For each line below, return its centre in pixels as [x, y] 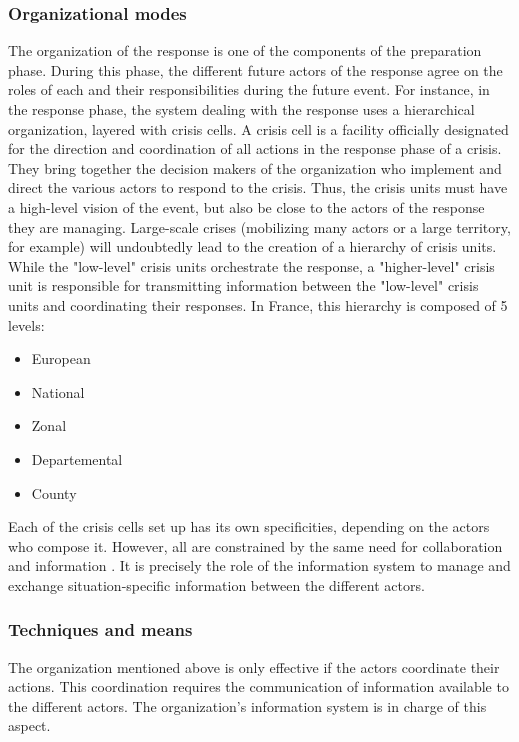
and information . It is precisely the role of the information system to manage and [259, 565]
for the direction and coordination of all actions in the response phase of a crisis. [255, 148]
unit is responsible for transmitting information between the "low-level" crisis [243, 285]
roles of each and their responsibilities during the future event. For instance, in [249, 89]
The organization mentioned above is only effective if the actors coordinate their [254, 666]
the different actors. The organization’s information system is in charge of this [247, 705]
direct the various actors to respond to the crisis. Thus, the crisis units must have [258, 187]
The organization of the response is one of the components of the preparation [245, 50]
